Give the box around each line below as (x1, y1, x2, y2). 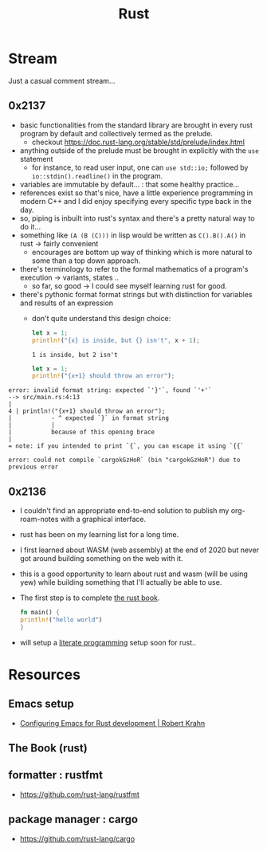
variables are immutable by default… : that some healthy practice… (19, 179, 240, 189)
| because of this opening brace (8, 428, 155, 437)
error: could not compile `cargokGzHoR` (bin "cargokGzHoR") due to (8, 456, 241, 465)
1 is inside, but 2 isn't (31, 351, 118, 359)
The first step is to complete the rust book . (19, 593, 160, 602)
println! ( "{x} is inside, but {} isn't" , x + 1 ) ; (31, 336, 201, 344)
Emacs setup (8, 697, 74, 711)
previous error (8, 463, 59, 471)
